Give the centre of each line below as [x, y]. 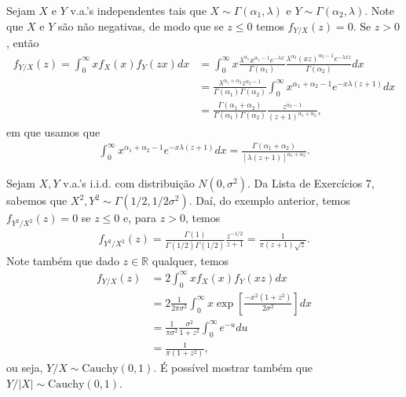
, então [23, 43]
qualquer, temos [190, 260]
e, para [140, 218]
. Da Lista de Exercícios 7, [311, 183]
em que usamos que [53, 131]
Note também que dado [63, 260]
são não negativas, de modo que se [141, 25]
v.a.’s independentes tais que [138, 10]
